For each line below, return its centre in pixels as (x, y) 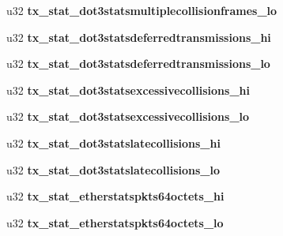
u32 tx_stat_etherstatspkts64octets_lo (115, 222)
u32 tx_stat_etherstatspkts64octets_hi (115, 196)
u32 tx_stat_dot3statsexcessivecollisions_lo (128, 116)
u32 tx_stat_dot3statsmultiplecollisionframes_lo (142, 10)
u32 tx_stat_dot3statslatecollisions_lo (113, 169)
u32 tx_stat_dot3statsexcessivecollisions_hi (128, 90)
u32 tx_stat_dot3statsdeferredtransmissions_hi (139, 37)
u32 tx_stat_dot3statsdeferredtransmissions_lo (138, 64)
